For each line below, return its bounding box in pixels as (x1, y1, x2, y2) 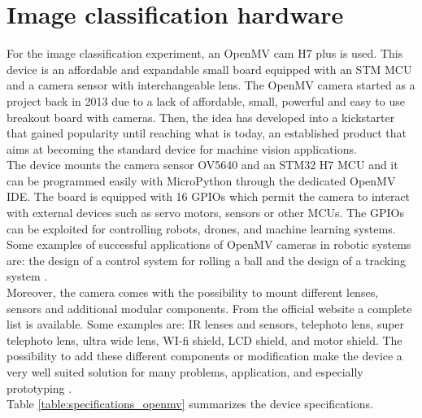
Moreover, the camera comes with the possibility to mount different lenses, (7, 284, 379, 301)
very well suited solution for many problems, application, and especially (7, 364, 363, 380)
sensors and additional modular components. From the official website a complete (7, 299, 412, 316)
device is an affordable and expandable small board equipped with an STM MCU (7, 60, 412, 77)
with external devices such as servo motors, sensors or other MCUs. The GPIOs (7, 204, 404, 221)
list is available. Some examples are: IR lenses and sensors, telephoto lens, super (7, 316, 405, 333)
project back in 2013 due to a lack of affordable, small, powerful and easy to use (7, 92, 405, 109)
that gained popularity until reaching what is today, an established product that (7, 124, 407, 142)
